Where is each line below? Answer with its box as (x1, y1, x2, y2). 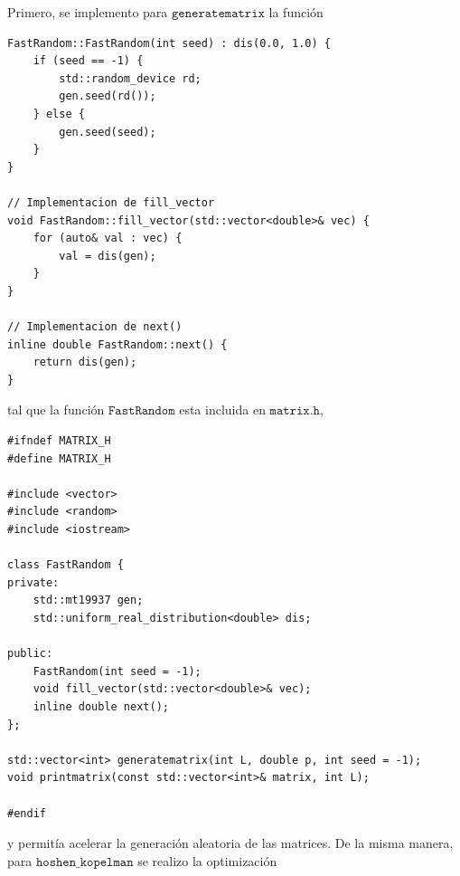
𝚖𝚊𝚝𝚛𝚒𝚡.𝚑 (269, 405, 320, 418)
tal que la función (7, 400, 105, 419)
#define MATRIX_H (7, 452, 111, 465)
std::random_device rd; (59, 71, 202, 85)
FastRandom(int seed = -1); (33, 664, 202, 678)
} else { (33, 107, 85, 120)
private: (7, 576, 60, 589)
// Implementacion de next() (7, 320, 183, 334)
